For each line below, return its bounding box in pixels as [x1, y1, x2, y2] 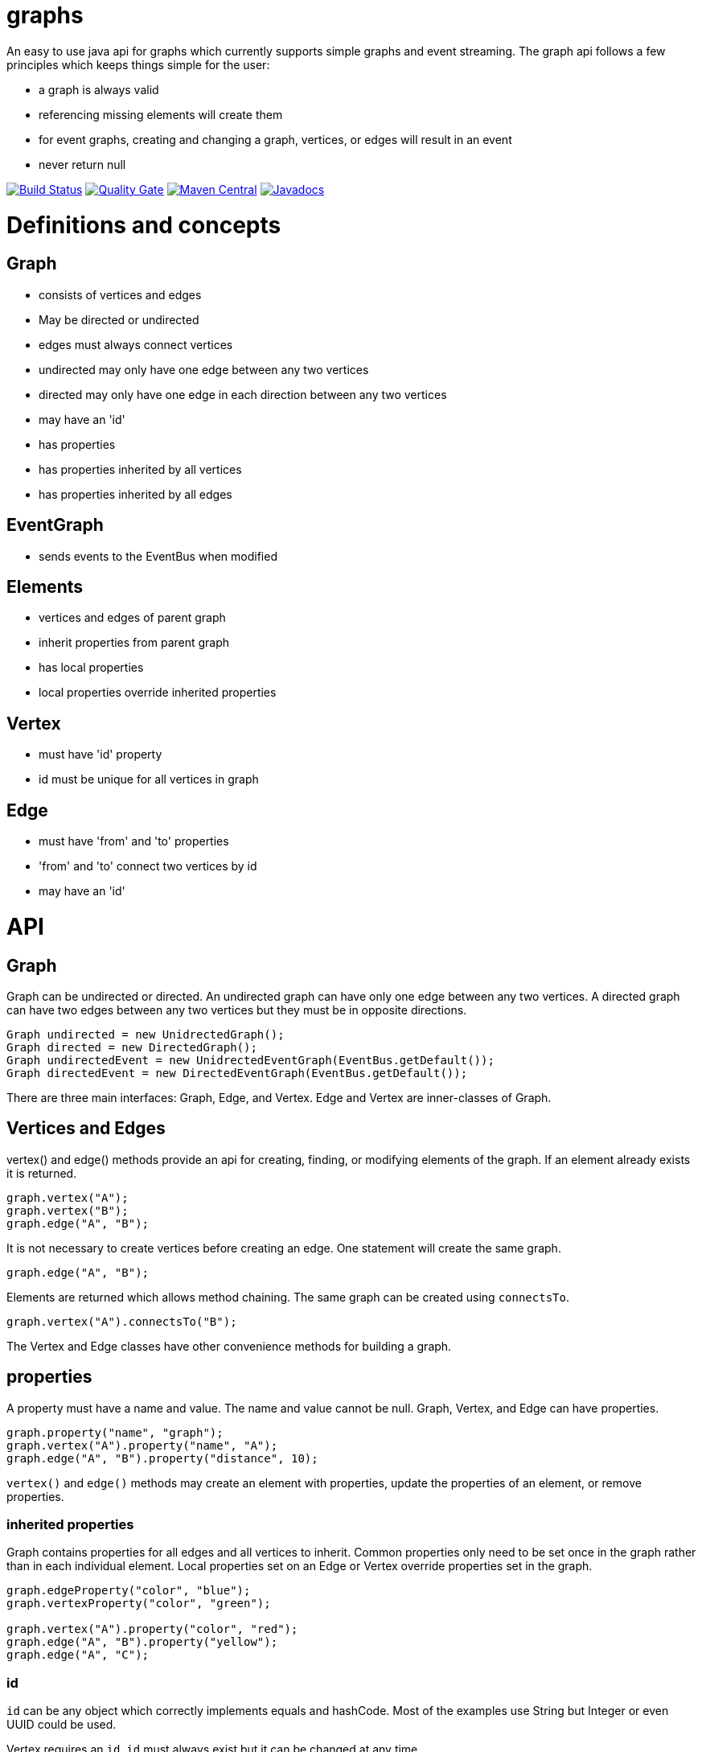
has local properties [39, 660, 144, 675]
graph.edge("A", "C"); [6, 1648, 150, 1662]
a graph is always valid [39, 82, 159, 97]
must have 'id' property [39, 747, 162, 762]
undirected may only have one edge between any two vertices [39, 362, 369, 376]
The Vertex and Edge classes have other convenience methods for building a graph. [6, 1339, 452, 1353]
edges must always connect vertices [39, 337, 233, 352]
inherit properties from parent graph [39, 635, 230, 650]
